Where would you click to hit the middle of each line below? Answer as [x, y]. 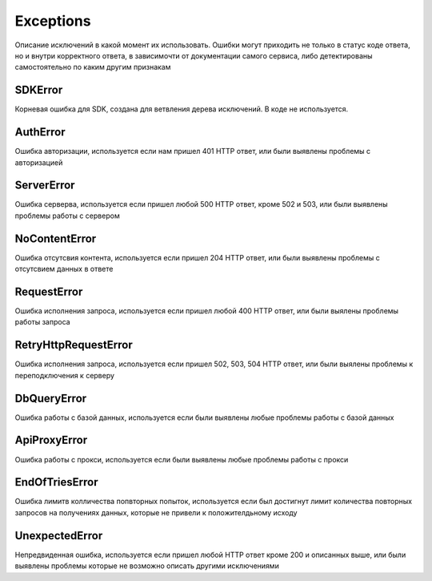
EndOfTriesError [56, 482]
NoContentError [56, 238]
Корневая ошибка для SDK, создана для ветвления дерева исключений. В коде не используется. [182, 109]
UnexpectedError [59, 536]
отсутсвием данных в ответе [64, 269]
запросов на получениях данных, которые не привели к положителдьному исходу [156, 512]
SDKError [39, 90]
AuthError [40, 132]
